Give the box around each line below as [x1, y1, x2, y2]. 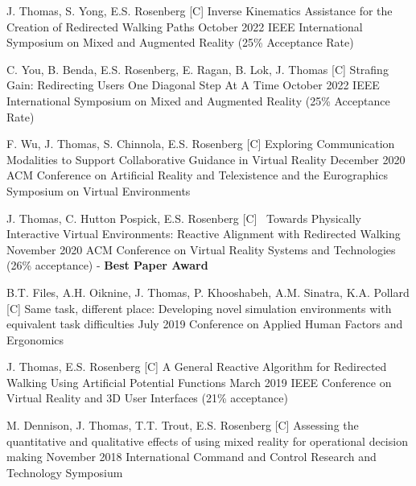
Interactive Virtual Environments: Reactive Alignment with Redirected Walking [6, 225, 401, 242]
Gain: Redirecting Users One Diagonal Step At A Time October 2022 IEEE [6, 76, 380, 93]
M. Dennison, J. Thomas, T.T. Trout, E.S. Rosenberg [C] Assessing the [6, 417, 359, 434]
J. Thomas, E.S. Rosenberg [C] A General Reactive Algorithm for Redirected [6, 358, 387, 375]
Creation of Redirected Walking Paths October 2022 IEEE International [6, 18, 363, 35]
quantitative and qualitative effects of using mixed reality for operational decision [6, 432, 408, 449]
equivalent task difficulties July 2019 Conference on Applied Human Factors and [6, 315, 403, 332]
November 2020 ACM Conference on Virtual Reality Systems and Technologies [6, 241, 396, 257]
